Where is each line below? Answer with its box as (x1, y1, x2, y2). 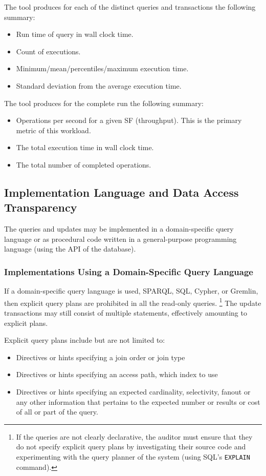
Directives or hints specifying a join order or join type (16, 351, 185, 362)
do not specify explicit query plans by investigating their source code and (16, 441, 246, 452)
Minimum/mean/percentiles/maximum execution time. (16, 63, 189, 74)
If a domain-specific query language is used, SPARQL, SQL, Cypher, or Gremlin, (4, 285, 258, 296)
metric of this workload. (16, 125, 91, 135)
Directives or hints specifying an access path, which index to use (16, 369, 218, 380)
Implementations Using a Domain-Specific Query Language (4, 265, 253, 278)
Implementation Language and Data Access (4, 184, 239, 200)
